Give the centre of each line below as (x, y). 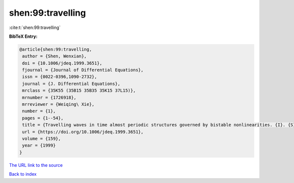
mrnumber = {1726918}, (49, 97)
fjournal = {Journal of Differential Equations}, (83, 70)
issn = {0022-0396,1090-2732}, (60, 77)
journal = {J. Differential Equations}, (71, 84)
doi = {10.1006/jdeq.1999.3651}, (62, 63)
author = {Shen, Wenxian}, (54, 56)
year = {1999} (39, 145)
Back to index (23, 174)
